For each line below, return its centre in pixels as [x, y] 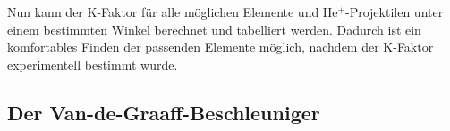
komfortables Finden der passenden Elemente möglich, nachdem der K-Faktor [221, 47]
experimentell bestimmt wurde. [93, 64]
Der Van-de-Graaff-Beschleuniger [164, 112]
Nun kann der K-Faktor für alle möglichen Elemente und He [173, 12]
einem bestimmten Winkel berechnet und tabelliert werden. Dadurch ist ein [214, 29]
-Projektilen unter [395, 12]
